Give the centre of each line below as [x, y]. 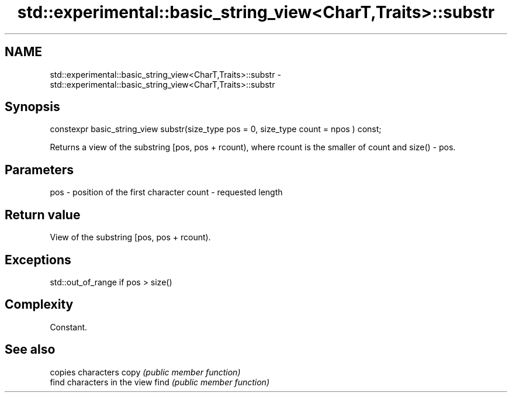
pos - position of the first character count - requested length [166, 192]
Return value [43, 215]
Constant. [69, 327]
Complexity [39, 305]
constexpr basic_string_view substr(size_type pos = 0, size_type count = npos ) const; [216, 129]
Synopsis [32, 107]
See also [30, 350]
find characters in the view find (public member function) [160, 382]
